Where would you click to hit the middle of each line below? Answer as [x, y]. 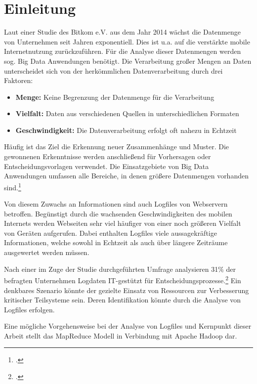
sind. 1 [13, 186]
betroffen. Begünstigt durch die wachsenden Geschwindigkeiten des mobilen [118, 213]
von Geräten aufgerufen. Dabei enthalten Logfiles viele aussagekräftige [110, 233]
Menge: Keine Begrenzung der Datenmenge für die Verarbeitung [115, 97]
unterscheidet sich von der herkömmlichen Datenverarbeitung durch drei [113, 70]
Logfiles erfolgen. [29, 309]
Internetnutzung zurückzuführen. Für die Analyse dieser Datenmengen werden [123, 51]
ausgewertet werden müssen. [47, 252]
